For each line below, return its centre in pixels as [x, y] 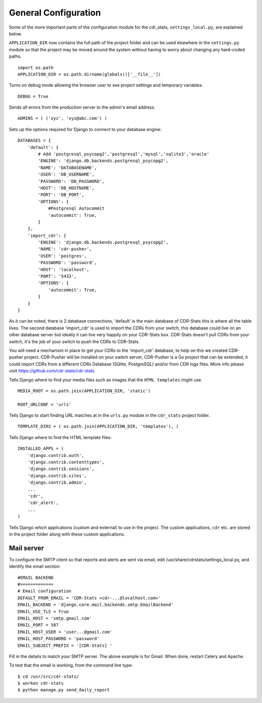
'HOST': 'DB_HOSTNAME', [66, 188]
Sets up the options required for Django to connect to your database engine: [85, 129]
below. [16, 33]
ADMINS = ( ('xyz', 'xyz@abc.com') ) [63, 118]
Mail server [26, 548]
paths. [15, 56]
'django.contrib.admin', [57, 482]
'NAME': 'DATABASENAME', [67, 168]
